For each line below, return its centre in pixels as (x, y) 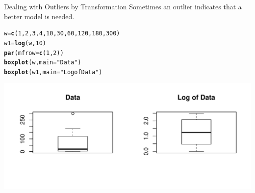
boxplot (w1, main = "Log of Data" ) (53, 72)
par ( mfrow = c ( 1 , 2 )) (34, 53)
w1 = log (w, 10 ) (25, 43)
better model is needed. (39, 16)
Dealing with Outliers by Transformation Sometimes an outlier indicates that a (123, 6)
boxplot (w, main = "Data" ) (43, 63)
